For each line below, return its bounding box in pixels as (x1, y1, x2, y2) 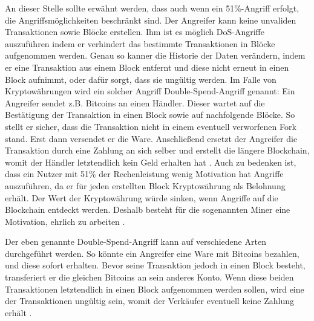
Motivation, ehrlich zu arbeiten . (5, 215, 125, 227)
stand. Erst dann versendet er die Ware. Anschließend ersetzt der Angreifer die (5, 132, 298, 144)
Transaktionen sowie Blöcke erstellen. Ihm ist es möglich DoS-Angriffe (5, 25, 265, 38)
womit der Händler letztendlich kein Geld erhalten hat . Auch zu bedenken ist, (5, 155, 296, 168)
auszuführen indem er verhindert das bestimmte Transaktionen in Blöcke (5, 37, 275, 50)
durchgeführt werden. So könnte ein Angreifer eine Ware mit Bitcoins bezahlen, (5, 247, 299, 259)
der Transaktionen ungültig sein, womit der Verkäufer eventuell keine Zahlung (5, 294, 294, 307)
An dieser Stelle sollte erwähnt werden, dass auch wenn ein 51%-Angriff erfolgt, (5, 2, 299, 14)
